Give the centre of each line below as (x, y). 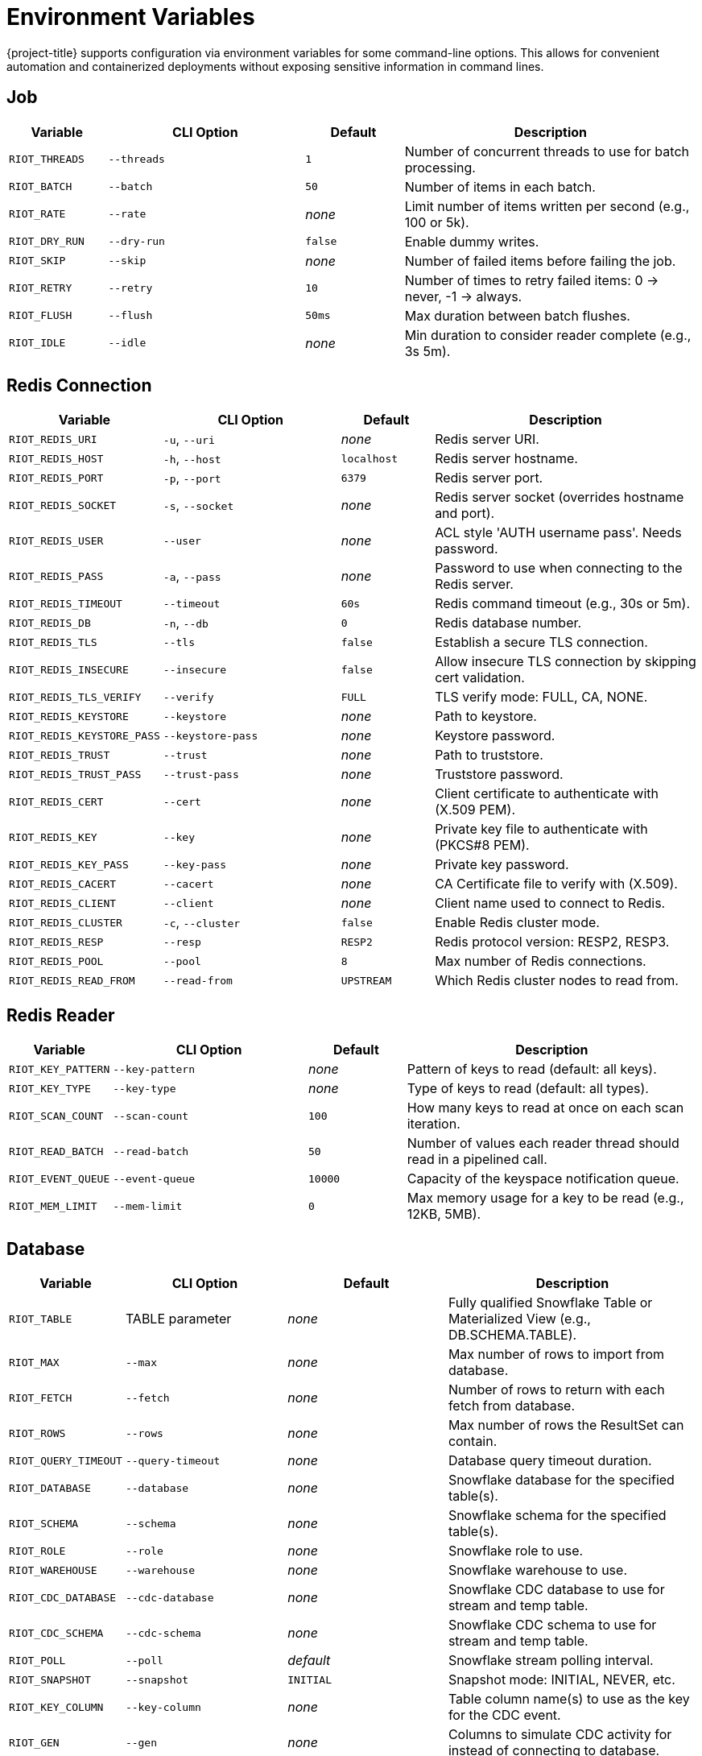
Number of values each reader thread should (543, 1143)
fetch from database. (512, 1406)
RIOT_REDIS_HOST (56, 458)
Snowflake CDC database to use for (556, 1590)
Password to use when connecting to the (559, 568)
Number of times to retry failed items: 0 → (532, 280)
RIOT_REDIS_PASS (56, 576)
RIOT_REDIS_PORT (56, 478)
